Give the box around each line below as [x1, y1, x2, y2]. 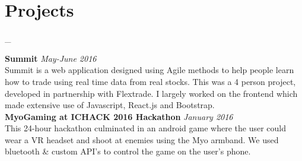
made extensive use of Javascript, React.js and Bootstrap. [5, 99, 215, 111]
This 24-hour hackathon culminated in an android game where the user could [5, 122, 286, 134]
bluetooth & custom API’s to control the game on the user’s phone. [5, 145, 251, 157]
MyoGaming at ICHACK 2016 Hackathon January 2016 [5, 110, 233, 122]
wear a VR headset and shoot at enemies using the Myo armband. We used [5, 133, 279, 146]
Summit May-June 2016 [5, 52, 97, 64]
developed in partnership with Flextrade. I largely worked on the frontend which [5, 87, 298, 99]
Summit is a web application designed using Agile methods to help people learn [5, 64, 294, 76]
